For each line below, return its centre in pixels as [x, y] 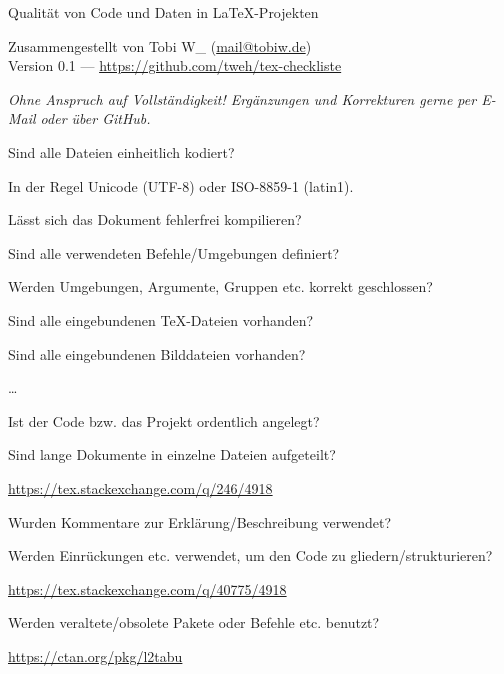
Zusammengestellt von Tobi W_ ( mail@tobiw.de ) [160, 45]
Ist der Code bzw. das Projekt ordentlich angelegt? [164, 420]
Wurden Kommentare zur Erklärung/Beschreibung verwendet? [200, 521]
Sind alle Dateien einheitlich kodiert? [121, 151]
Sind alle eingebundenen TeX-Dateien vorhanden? [161, 319]
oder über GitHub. [95, 118]
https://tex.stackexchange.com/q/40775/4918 [147, 588]
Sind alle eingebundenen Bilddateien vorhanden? [157, 353]
